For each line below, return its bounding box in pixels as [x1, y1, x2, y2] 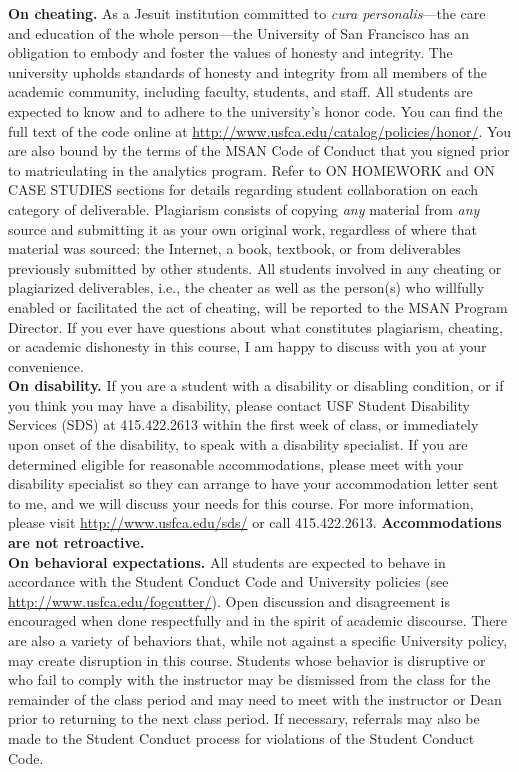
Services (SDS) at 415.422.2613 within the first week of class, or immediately [8, 414, 479, 435]
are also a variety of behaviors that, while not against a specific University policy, [8, 630, 508, 650]
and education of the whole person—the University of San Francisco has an [8, 22, 470, 43]
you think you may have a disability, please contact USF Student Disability [8, 394, 470, 415]
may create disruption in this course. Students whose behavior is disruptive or [8, 649, 486, 670]
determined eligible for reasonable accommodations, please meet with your [8, 453, 464, 474]
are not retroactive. [8, 532, 145, 553]
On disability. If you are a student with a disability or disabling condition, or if [8, 375, 504, 396]
